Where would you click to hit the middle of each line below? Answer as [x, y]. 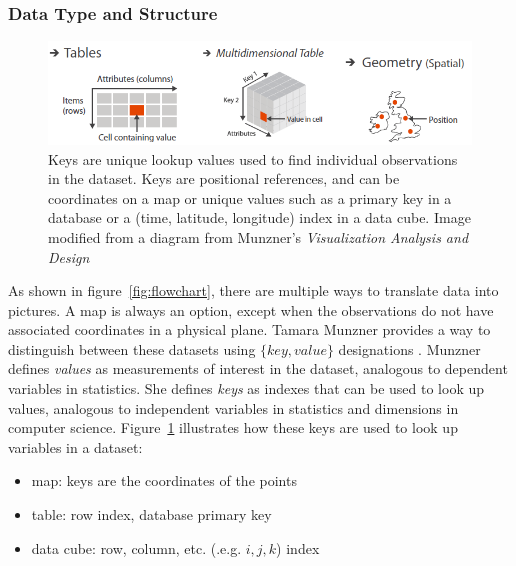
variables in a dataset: [75, 446]
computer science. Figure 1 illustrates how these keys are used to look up [233, 427]
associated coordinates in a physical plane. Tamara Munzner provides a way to [249, 329]
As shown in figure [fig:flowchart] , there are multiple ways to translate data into [253, 290]
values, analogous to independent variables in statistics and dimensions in [233, 407]
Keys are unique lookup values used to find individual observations [253, 158]
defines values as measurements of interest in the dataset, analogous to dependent [258, 368]
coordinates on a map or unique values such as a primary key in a [250, 197]
